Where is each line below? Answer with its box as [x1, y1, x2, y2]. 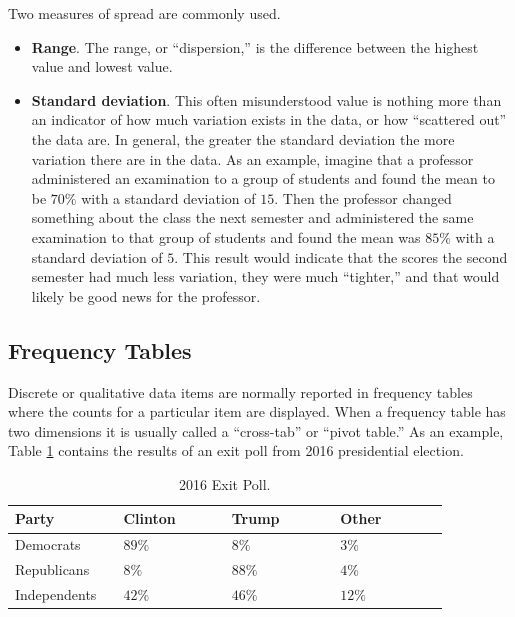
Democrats [15, 534, 81, 555]
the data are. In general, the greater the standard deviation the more [31, 128, 455, 149]
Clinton [123, 508, 176, 529]
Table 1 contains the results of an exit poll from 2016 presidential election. [8, 440, 464, 461]
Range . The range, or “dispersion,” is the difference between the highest [31, 36, 479, 57]
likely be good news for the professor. [31, 285, 261, 306]
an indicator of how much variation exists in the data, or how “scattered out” [31, 109, 507, 130]
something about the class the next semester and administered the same [31, 207, 474, 228]
